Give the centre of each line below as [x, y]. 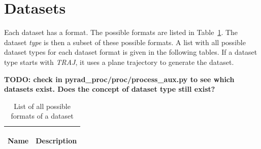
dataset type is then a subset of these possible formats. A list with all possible [125, 42]
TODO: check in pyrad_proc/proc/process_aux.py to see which [119, 79]
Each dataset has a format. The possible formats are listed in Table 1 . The [121, 32]
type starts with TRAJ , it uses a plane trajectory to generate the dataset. [119, 62]
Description [56, 140]
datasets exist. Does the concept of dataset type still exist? [110, 89]
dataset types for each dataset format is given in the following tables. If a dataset [131, 52]
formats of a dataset [42, 116]
